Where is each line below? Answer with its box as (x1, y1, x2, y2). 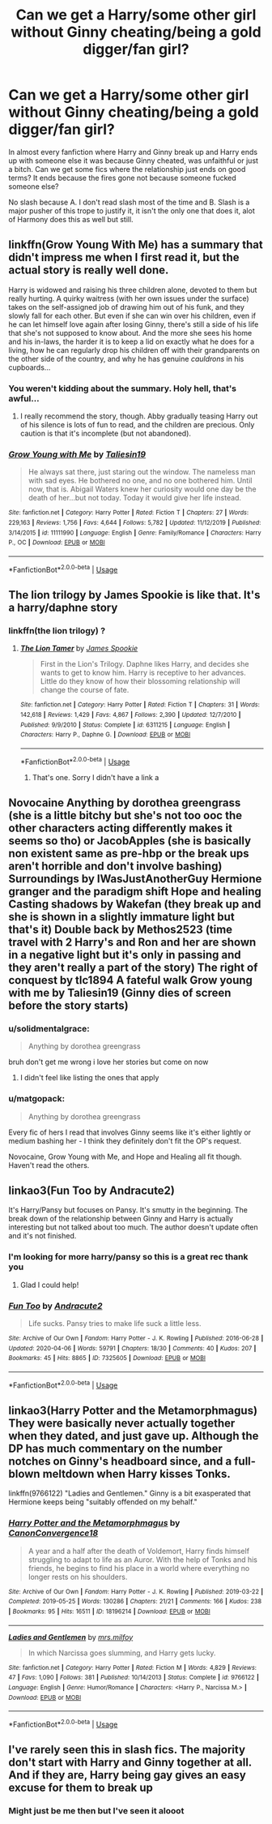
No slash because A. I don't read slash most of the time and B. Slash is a (8, 197, 250, 207)
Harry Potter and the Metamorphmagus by (8, 1517, 181, 1529)
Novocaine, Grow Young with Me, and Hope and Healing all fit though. (8, 1152, 242, 1161)
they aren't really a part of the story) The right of (8, 960, 258, 974)
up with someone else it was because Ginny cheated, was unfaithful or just (8, 156, 259, 165)
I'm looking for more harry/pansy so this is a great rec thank (8, 1251, 249, 1263)
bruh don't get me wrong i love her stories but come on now (8, 1057, 209, 1067)
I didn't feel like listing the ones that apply (19, 1073, 159, 1083)
